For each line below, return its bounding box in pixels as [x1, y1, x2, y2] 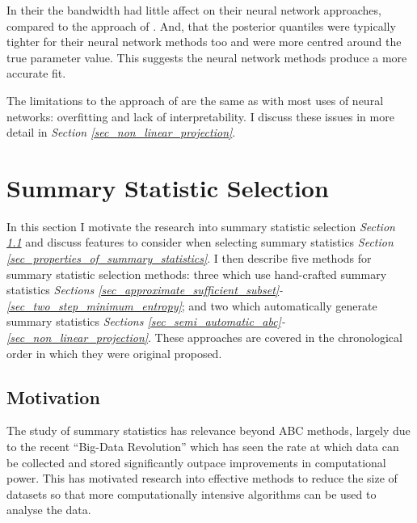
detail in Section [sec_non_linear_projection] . [6, 124, 236, 141]
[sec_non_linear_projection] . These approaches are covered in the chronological [6, 329, 402, 346]
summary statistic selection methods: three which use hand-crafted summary [6, 265, 387, 282]
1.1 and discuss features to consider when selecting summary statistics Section [6, 234, 394, 251]
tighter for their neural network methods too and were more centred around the [6, 33, 402, 50]
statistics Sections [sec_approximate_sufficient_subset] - [6, 281, 284, 298]
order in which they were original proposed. [6, 344, 222, 361]
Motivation [6, 384, 100, 409]
